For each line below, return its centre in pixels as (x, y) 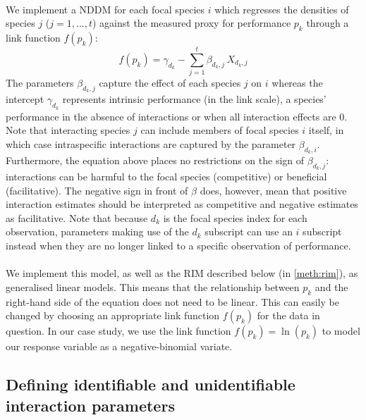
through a (328, 23)
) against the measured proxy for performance (192, 23)
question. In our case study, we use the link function (118, 331)
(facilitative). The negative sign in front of (97, 190)
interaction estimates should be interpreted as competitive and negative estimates (182, 204)
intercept (25, 99)
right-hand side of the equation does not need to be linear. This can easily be (172, 301)
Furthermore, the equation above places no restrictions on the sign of (155, 160)
